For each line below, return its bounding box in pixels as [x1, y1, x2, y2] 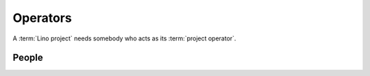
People [12, 52, 44, 64]
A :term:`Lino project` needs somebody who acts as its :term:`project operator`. [12, 34, 236, 42]
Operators [12, 10, 72, 25]
